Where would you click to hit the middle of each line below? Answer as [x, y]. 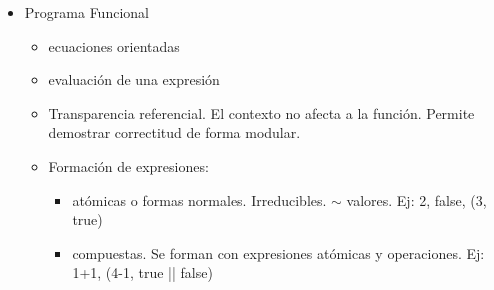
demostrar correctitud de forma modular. [174, 132]
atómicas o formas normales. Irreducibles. [199, 199]
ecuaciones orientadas [114, 45]
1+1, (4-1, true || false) [142, 272]
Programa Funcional [86, 12]
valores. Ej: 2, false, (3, [416, 199]
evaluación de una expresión [134, 79]
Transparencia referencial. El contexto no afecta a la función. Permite [261, 112]
